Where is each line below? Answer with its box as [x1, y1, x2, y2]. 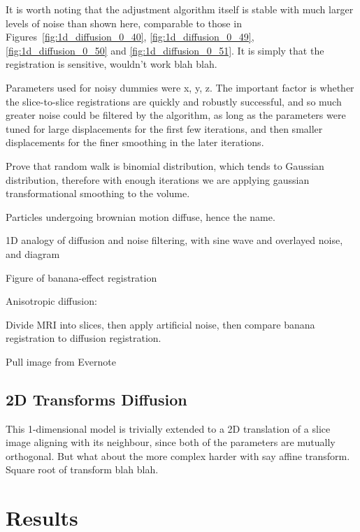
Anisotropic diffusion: [6, 294, 97, 308]
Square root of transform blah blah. [6, 462, 159, 477]
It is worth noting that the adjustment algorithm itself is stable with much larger [6, 2, 354, 16]
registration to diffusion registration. [6, 331, 161, 345]
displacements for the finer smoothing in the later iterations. [6, 135, 264, 150]
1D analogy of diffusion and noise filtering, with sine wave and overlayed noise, [6, 233, 343, 247]
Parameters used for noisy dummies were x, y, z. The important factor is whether [6, 80, 354, 94]
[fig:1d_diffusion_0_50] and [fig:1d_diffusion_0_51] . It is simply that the [6, 43, 324, 57]
